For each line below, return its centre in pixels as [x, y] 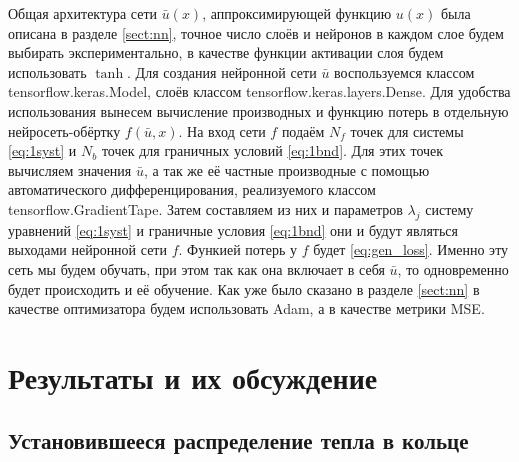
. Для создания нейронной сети [222, 71]
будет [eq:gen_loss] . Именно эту [411, 249]
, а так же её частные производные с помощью [286, 169]
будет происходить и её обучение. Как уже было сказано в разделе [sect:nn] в [244, 288]
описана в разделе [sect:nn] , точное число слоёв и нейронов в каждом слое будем [256, 32]
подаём [303, 130]
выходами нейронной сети [87, 249]
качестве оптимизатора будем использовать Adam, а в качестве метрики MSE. [246, 308]
